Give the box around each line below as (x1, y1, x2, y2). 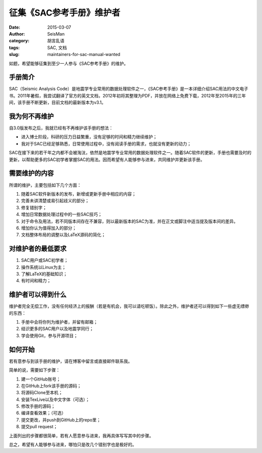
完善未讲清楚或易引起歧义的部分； (21, 198, 89, 204)
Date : (9, 24, 20, 30)
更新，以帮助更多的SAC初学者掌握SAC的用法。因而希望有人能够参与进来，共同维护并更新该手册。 (9, 156, 205, 163)
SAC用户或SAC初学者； (21, 257, 68, 263)
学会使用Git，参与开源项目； (21, 332, 78, 338)
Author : (9, 31, 25, 36)
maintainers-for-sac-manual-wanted (47, 52, 121, 57)
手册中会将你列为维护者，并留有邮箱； (21, 319, 98, 325)
